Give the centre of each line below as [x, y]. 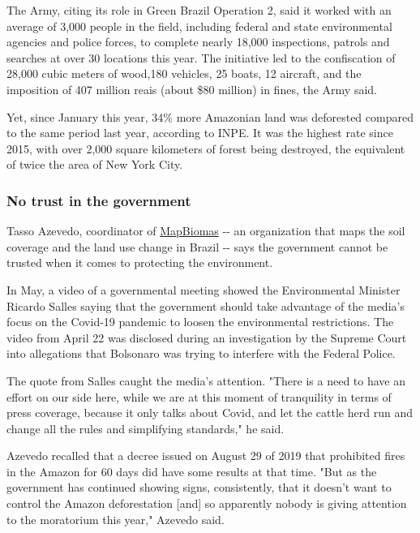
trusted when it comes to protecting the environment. [140, 262]
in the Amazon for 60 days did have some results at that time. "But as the [192, 471]
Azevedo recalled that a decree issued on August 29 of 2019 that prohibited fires [206, 456]
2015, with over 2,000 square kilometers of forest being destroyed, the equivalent [206, 148]
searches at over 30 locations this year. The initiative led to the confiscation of [201, 57]
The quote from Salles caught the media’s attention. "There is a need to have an [206, 380]
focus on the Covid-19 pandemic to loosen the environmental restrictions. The [200, 322]
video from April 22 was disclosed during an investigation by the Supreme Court [207, 337]
